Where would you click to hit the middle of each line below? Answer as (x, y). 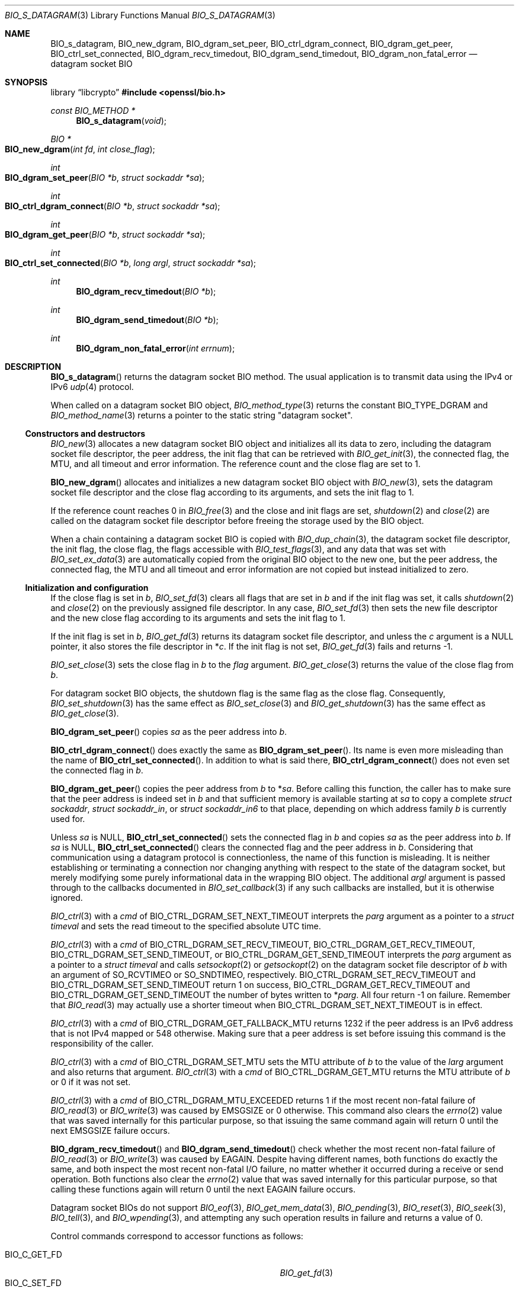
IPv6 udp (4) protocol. (92, 387)
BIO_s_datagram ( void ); (121, 121)
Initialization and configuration (87, 588)
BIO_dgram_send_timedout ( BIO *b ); (147, 320)
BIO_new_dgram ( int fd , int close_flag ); (80, 149)
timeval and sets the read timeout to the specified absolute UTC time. (186, 926)
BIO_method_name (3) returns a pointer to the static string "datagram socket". (202, 415)
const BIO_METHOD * (93, 111)
